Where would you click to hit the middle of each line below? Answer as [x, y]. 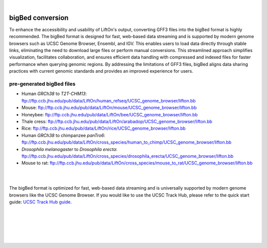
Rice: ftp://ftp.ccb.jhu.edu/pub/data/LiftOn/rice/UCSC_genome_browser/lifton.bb [104, 128]
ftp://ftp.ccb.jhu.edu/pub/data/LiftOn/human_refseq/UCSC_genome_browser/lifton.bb [109, 100]
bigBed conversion [39, 18]
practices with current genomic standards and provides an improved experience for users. [101, 71]
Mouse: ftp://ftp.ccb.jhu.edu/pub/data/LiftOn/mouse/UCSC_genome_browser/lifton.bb [109, 108]
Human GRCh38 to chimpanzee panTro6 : [64, 135]
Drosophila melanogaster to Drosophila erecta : [69, 149]
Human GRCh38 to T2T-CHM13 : [54, 94]
